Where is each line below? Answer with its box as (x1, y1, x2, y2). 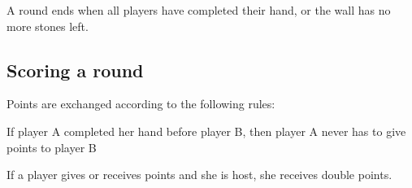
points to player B (7, 138, 97, 155)
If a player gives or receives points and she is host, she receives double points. (7, 166, 392, 183)
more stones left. (7, 17, 89, 34)
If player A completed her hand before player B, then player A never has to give (7, 122, 406, 139)
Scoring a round (7, 57, 144, 82)
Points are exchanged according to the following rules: (7, 95, 275, 112)
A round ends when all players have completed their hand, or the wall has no (7, 2, 391, 18)
